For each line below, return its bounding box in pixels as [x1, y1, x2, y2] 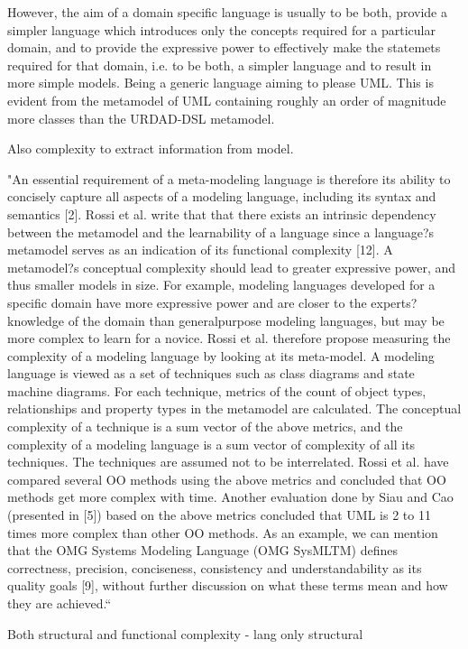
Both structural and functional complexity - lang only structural [7, 624, 363, 643]
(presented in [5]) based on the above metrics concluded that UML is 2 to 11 [7, 505, 431, 524]
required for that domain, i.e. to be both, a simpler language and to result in [7, 55, 432, 74]
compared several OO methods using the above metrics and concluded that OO [7, 469, 446, 488]
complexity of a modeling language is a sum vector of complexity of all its [7, 434, 416, 453]
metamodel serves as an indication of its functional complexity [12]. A [7, 240, 393, 259]
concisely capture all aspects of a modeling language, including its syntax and [7, 187, 436, 206]
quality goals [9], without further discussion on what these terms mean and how [7, 576, 448, 595]
